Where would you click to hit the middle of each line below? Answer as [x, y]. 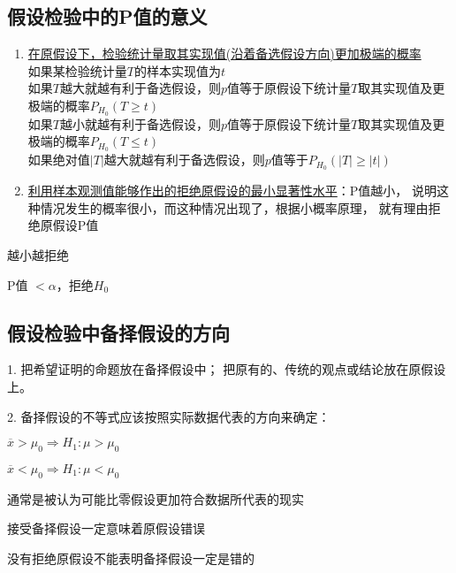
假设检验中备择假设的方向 [118, 332]
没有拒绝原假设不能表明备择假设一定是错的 [131, 558]
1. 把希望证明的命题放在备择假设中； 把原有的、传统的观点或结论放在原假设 [227, 369]
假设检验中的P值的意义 [107, 16]
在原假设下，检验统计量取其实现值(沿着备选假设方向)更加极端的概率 [224, 53]
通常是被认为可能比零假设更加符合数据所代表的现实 [156, 498]
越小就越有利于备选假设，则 [140, 123]
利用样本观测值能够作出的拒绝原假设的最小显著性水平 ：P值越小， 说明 [232, 191]
